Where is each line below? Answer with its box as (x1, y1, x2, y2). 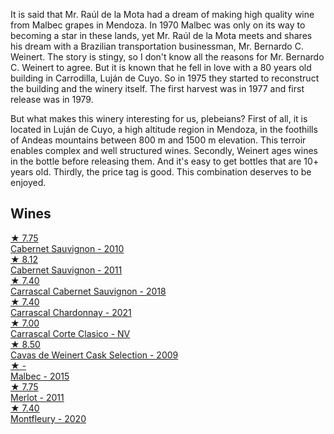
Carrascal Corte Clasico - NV (10, 327, 131, 339)
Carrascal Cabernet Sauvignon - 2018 (10, 285, 167, 297)
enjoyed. (10, 177, 47, 188)
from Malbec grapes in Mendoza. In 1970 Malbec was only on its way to (10, 19, 306, 31)
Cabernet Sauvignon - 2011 (10, 264, 123, 276)
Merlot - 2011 (10, 391, 65, 403)
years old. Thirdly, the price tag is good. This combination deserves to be (10, 166, 312, 178)
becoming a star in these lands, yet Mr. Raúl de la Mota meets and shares (10, 30, 313, 41)
